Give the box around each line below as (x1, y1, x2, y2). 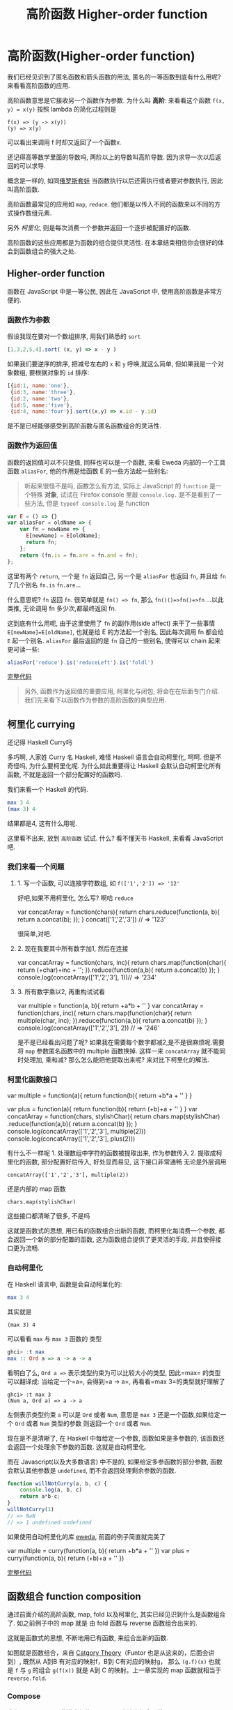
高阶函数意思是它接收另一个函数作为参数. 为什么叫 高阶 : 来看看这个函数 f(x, (7, 96, 225, 105)
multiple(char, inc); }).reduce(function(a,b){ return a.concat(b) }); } (17, 1017, 208, 1025)
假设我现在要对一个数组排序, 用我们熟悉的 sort (7, 332, 141, 340)
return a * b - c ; (19, 1493, 61, 1500)
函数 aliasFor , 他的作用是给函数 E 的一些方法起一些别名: (7, 467, 168, 475)
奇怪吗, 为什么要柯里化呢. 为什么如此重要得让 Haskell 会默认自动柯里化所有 (7, 762, 221, 770)
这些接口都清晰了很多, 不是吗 (7, 1211, 90, 1220)
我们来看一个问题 (7, 862, 65, 871)
